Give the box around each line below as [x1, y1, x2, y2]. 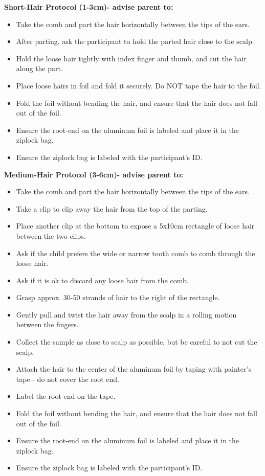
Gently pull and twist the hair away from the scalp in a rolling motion [16, 309, 237, 320]
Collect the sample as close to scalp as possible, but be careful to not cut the [16, 336, 257, 347]
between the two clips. [16, 230, 86, 241]
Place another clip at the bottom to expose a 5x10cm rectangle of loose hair [16, 220, 255, 231]
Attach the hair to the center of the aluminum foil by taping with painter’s [16, 364, 251, 374]
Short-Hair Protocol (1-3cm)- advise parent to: [4, 2, 173, 12]
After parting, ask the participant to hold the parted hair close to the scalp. [16, 36, 254, 47]
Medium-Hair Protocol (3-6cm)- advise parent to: [4, 169, 183, 179]
